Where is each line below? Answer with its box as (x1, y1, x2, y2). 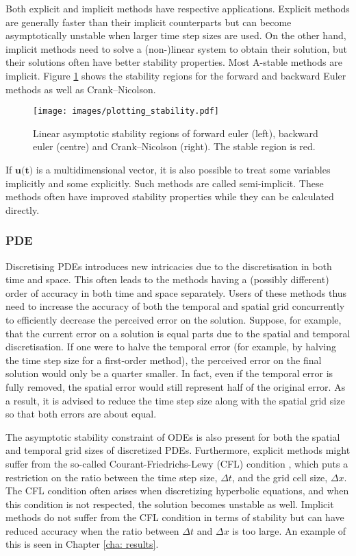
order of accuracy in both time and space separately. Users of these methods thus (5, 285, 347, 300)
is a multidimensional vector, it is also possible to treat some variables (36, 162, 331, 176)
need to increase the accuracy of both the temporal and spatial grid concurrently (5, 299, 345, 313)
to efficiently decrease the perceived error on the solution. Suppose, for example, (5, 312, 342, 326)
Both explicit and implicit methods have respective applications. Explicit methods (5, 1, 350, 15)
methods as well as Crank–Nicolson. (5, 82, 156, 96)
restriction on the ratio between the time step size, (5, 470, 218, 484)
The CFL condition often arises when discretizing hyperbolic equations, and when (5, 483, 349, 498)
